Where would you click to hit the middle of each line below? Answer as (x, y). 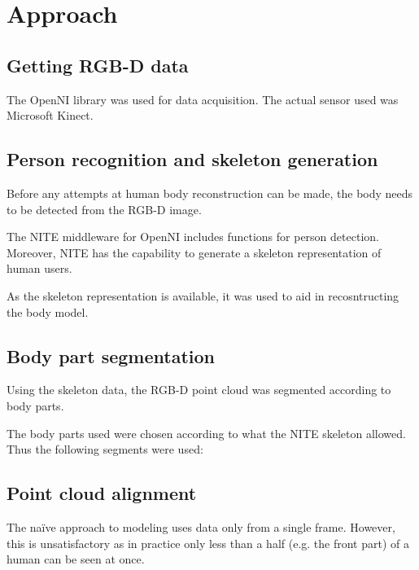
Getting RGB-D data (98, 65)
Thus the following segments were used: (105, 449)
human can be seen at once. (76, 559)
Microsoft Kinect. (50, 115)
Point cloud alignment (102, 493)
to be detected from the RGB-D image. (104, 209)
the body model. (48, 311)
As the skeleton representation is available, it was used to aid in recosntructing (203, 295)
